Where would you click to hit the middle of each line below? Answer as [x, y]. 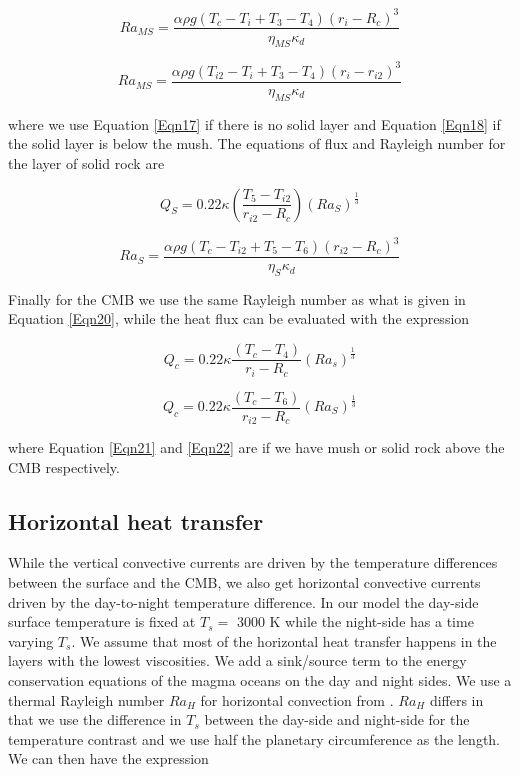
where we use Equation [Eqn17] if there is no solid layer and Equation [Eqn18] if [254, 123]
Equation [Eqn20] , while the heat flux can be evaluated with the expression [239, 318]
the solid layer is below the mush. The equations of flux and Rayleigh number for [257, 143]
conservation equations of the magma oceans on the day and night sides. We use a [260, 680]
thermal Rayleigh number [86, 699]
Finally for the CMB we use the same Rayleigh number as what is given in [237, 298]
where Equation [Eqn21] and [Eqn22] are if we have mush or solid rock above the [256, 447]
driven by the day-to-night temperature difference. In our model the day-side [243, 601]
